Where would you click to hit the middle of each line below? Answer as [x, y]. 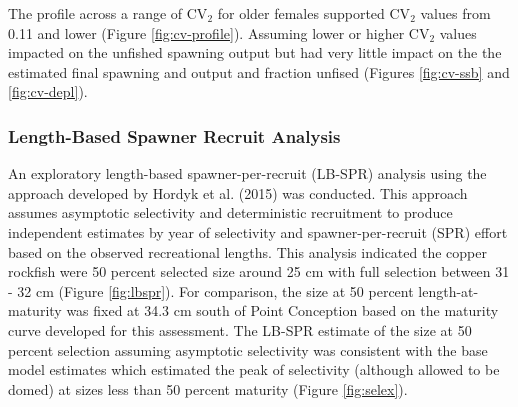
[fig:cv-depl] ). [48, 91]
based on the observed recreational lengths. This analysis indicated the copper [247, 251]
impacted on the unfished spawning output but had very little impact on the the [255, 52]
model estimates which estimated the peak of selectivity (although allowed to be [254, 369]
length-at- [448, 290]
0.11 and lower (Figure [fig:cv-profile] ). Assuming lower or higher [206, 32]
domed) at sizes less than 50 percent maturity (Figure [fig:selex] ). [208, 388]
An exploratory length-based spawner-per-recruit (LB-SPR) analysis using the [247, 173]
